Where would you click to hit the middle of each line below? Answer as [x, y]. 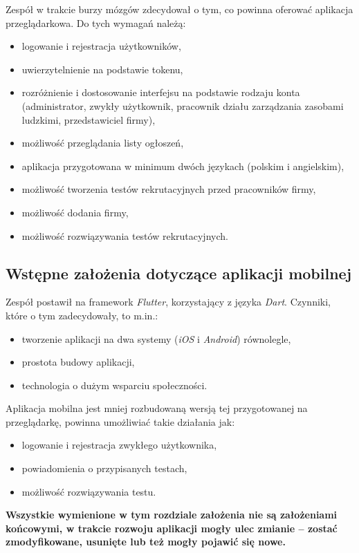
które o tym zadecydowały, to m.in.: [82, 315]
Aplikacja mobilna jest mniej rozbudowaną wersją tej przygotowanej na [157, 408]
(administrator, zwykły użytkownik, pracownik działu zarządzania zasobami [183, 105]
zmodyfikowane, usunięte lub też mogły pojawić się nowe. [146, 542]
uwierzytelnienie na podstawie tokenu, [102, 69]
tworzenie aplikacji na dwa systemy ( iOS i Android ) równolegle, [156, 338]
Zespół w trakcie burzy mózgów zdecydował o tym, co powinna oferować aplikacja [179, 9]
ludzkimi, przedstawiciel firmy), [89, 119]
